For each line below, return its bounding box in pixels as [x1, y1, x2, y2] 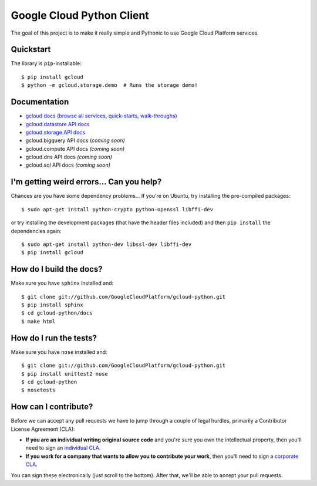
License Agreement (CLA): [11, 426, 76, 433]
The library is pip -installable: [11, 60, 82, 67]
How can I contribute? [11, 402, 93, 412]
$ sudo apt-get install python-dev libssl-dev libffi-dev [21, 241, 192, 248]
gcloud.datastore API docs [25, 120, 90, 127]
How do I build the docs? [11, 264, 103, 274]
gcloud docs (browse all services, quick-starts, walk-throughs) [25, 112, 177, 120]
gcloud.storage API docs [25, 129, 85, 136]
